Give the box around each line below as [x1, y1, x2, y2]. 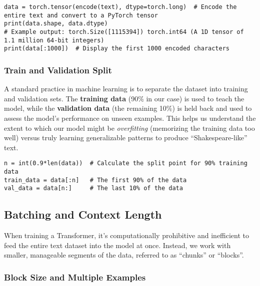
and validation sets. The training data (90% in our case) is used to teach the [4, 93, 244, 103]
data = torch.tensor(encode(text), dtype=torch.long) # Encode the [4, 3, 237, 10]
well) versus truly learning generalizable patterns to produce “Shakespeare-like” [4, 132, 247, 143]
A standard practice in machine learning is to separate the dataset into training [4, 83, 248, 94]
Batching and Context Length [4, 207, 162, 222]
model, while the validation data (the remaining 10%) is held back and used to [4, 103, 252, 113]
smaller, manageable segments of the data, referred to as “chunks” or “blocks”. [4, 250, 244, 260]
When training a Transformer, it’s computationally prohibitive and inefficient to [4, 230, 249, 241]
